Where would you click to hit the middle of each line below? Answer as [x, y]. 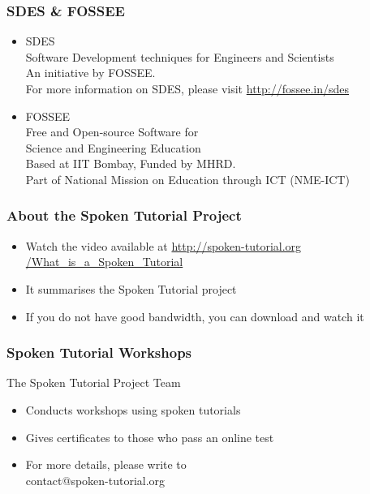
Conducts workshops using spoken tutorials [133, 409]
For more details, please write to [106, 464]
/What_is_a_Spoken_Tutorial [104, 262]
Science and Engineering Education [113, 147]
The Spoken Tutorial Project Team [94, 382]
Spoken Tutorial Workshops [99, 352]
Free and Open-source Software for [112, 132]
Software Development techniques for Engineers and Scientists [180, 56]
